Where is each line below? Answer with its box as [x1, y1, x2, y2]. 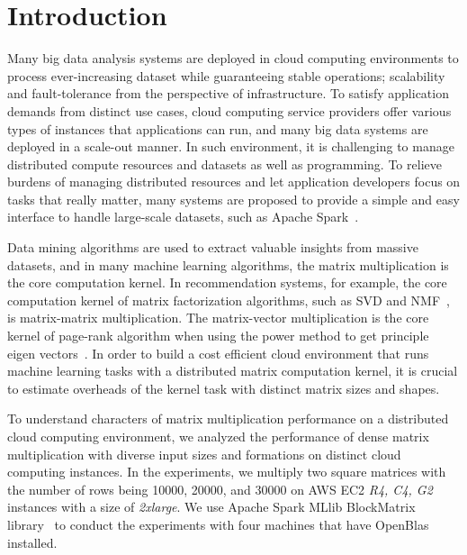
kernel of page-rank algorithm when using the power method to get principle [7, 326, 429, 345]
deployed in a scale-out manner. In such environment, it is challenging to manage [7, 137, 454, 156]
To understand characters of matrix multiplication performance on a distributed [7, 409, 449, 428]
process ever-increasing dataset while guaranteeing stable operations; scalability [7, 66, 445, 85]
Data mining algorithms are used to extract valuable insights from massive [7, 238, 418, 257]
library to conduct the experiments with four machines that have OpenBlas [7, 514, 429, 533]
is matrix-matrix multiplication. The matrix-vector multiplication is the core [7, 308, 429, 327]
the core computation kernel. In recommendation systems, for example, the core [7, 273, 447, 292]
